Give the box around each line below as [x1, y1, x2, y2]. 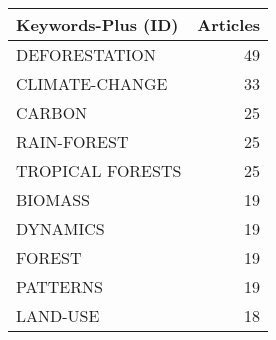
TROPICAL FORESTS [16, 159, 182, 182]
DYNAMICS [16, 217, 105, 240]
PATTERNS [16, 275, 103, 298]
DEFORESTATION [16, 43, 156, 66]
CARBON [16, 101, 88, 124]
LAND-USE [16, 304, 100, 327]
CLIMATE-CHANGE [16, 72, 168, 95]
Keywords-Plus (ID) [16, 13, 179, 36]
